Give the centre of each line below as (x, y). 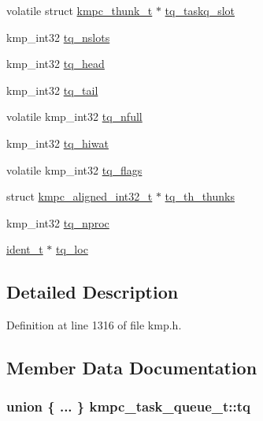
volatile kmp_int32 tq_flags (74, 169)
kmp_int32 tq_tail (52, 90)
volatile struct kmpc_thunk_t (80, 10)
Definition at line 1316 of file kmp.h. (94, 325)
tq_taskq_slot (200, 10)
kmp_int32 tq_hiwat (57, 143)
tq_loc (72, 249)
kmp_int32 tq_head (56, 64)
